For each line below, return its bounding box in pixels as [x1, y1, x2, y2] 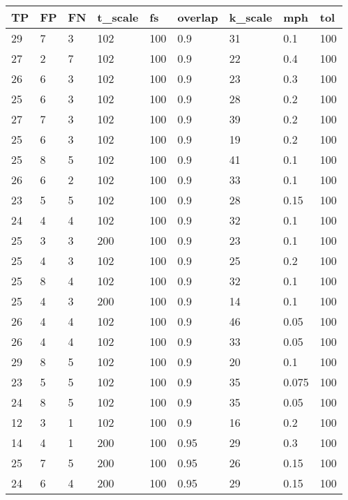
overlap [177, 9, 218, 25]
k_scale [229, 9, 273, 25]
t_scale [97, 9, 139, 25]
